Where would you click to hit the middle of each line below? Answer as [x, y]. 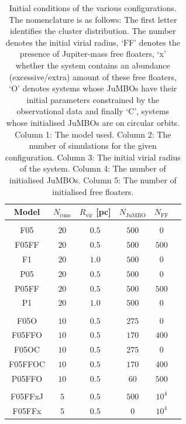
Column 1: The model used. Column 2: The [93, 134]
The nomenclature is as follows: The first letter [93, 19]
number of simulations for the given [93, 146]
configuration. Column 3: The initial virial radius [93, 157]
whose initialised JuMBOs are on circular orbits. [93, 122]
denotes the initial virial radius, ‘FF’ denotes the [93, 42]
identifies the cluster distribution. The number [93, 31]
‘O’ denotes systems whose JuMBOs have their [93, 88]
